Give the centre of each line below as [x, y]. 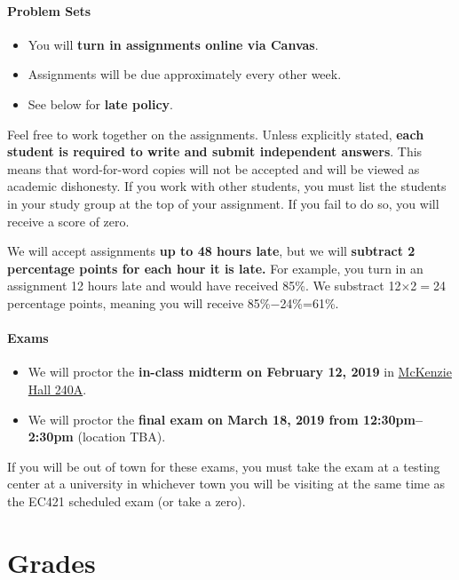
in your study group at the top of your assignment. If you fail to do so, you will [223, 203]
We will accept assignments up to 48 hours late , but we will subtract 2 [211, 251]
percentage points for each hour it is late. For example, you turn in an [215, 268]
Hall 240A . [57, 389]
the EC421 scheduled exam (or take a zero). [127, 501]
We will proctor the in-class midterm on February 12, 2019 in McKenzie [240, 372]
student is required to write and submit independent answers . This [215, 151]
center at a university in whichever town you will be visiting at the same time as [226, 484]
